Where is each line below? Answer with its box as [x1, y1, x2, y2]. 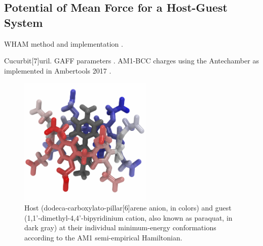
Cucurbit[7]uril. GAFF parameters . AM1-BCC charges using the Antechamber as [4, 55, 259, 66]
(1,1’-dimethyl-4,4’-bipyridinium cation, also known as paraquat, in [24, 212, 233, 223]
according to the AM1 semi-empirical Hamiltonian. [24, 232, 182, 243]
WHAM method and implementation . [4, 38, 123, 49]
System [4, 14, 43, 30]
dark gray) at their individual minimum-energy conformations [24, 222, 216, 233]
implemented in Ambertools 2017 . [4, 65, 111, 76]
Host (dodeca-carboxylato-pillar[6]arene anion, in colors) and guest [24, 202, 232, 213]
